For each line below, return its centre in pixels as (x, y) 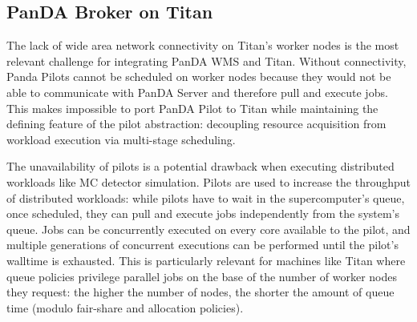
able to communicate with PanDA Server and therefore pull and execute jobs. (197, 92)
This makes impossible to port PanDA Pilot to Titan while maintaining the (192, 108)
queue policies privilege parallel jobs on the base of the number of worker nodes (202, 276)
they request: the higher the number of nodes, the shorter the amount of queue (200, 292)
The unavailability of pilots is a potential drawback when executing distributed (200, 166)
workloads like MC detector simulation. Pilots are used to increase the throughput (208, 181)
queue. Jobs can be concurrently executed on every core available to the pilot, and (208, 229)
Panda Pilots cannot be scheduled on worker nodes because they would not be (199, 76)
